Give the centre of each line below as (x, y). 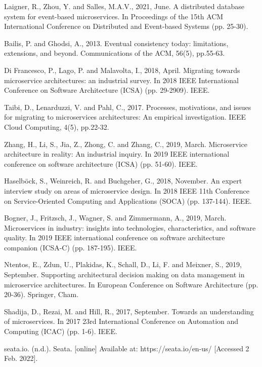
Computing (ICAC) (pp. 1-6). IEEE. (61, 331)
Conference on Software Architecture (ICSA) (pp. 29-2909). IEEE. (107, 90)
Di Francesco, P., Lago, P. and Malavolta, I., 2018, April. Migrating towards (122, 70)
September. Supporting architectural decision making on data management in (124, 274)
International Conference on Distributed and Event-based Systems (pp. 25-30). (126, 26)
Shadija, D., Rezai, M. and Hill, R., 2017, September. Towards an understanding (129, 311)
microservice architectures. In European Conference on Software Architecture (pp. (131, 284)
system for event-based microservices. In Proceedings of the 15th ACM (114, 16)
